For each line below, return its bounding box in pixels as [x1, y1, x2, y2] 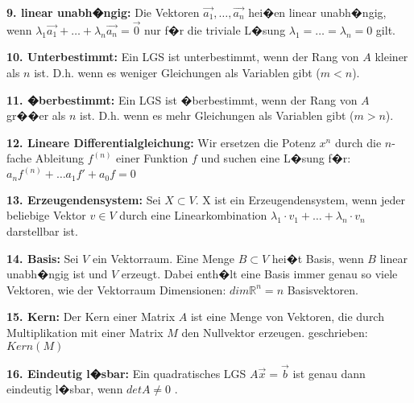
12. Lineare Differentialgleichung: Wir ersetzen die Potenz [6, 134, 316, 150]
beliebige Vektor [6, 207, 86, 224]
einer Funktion [116, 150, 188, 167]
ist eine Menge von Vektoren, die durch [190, 308, 384, 325]
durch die [334, 134, 382, 150]
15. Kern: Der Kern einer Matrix [6, 308, 176, 325]
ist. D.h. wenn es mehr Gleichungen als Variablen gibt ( [80, 107, 354, 124]
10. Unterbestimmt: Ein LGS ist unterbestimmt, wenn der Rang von [6, 48, 359, 65]
